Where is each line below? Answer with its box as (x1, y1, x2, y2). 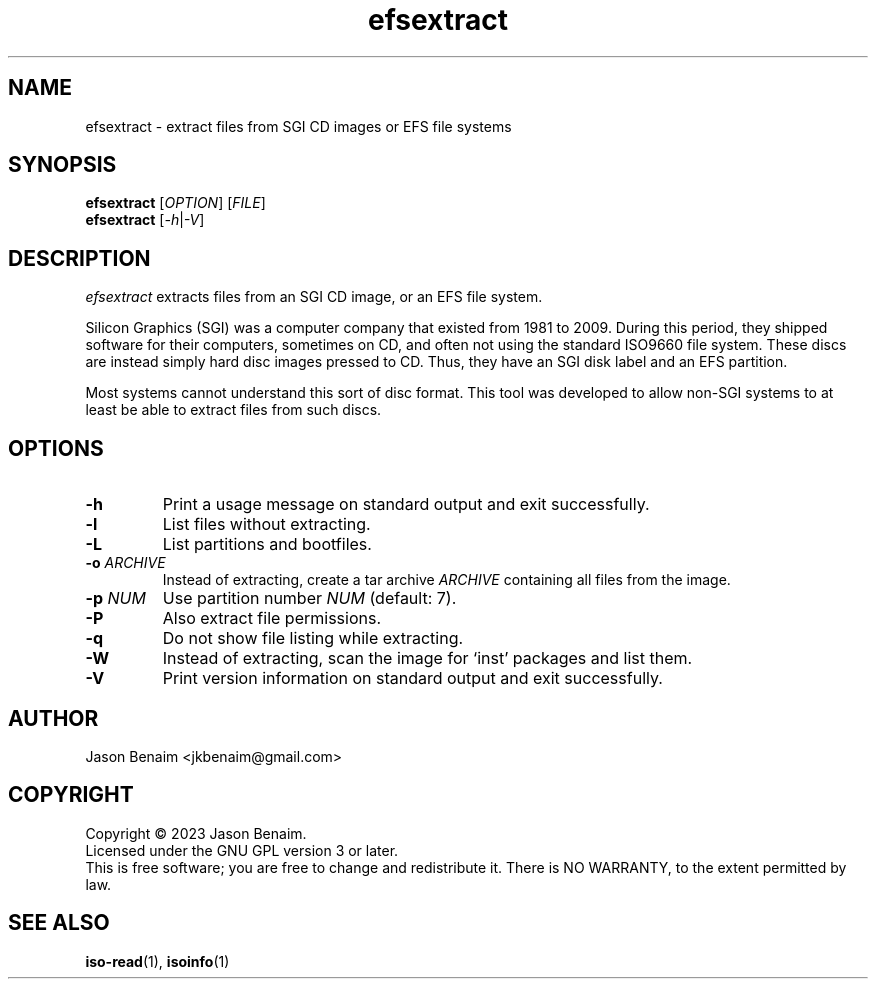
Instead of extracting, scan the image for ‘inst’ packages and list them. (162, 648, 693, 669)
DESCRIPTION (8, 245, 151, 271)
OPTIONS (8, 435, 104, 461)
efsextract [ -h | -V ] (85, 211, 205, 229)
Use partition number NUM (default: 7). (162, 588, 457, 609)
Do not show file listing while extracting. (162, 628, 464, 649)
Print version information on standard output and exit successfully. (162, 668, 663, 689)
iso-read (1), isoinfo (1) (85, 952, 230, 970)
